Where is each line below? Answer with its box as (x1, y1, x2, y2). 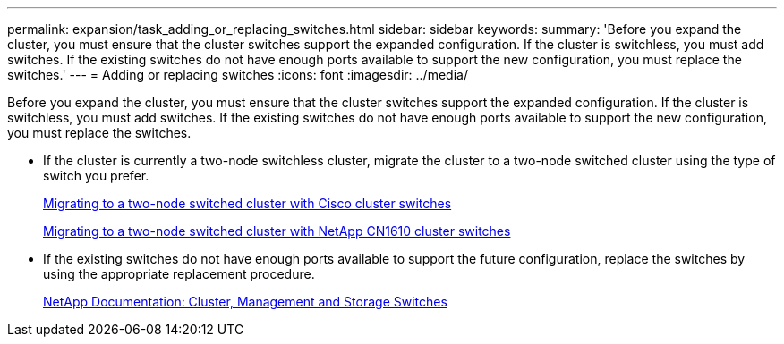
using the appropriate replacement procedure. (43, 266, 315, 281)
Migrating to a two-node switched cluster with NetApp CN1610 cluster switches (43, 223, 511, 239)
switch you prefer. (43, 168, 149, 183)
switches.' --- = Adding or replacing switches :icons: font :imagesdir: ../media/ (7, 67, 468, 82)
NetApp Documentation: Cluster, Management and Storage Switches (43, 294, 447, 309)
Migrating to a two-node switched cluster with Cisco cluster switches (43, 196, 452, 211)
